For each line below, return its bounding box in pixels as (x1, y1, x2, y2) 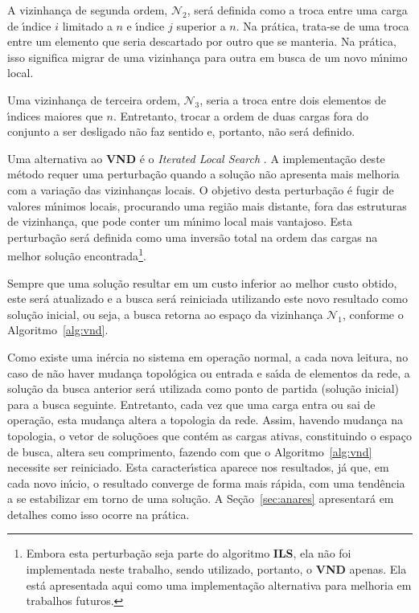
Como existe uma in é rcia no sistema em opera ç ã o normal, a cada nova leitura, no (7, 348, 409, 365)
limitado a (62, 17, 113, 34)
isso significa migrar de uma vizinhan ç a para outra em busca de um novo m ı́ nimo (7, 48, 408, 65)
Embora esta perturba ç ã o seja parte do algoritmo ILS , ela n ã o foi (26, 545, 351, 562)
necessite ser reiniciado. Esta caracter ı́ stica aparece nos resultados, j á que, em (7, 459, 389, 476)
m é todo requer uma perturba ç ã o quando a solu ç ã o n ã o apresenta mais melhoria (7, 166, 400, 182)
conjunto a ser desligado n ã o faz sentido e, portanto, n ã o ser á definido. (7, 123, 355, 140)
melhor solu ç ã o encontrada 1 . (7, 245, 146, 264)
